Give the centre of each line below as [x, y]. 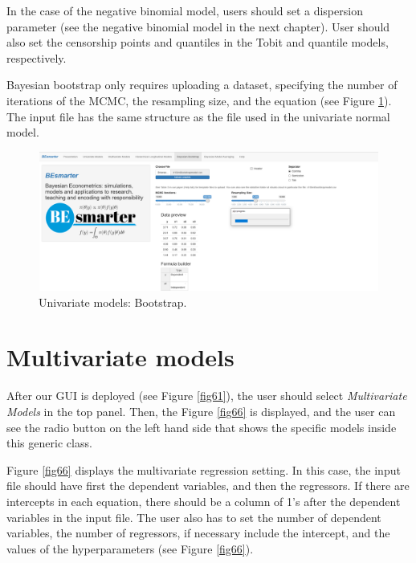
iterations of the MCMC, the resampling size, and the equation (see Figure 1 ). [199, 100]
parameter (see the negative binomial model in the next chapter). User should [198, 26]
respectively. [37, 57]
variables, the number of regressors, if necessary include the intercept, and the [198, 533]
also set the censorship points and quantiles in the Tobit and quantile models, [198, 42]
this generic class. [49, 443]
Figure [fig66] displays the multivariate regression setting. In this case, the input [204, 469]
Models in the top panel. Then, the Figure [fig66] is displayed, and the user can [201, 411]
